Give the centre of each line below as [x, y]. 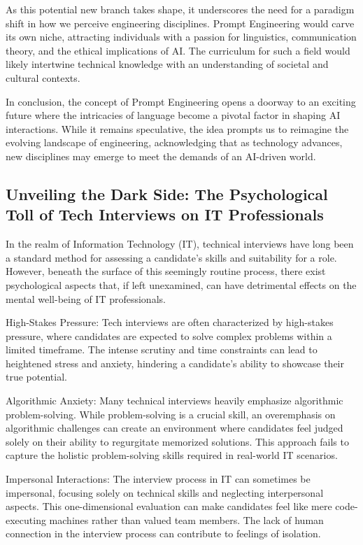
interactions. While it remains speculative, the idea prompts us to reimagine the [177, 128]
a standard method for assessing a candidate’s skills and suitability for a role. [171, 257]
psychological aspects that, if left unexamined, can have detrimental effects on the [181, 284]
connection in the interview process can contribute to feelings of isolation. [163, 533]
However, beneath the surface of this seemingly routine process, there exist [166, 271]
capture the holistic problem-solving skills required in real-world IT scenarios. [172, 455]
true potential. [36, 377]
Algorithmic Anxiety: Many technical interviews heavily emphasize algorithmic [175, 401]
